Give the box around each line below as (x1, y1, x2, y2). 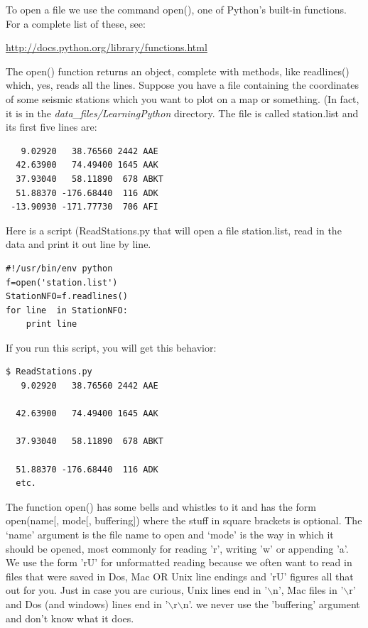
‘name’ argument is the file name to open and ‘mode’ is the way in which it (6, 527, 334, 541)
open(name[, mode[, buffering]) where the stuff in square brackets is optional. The (6, 513, 362, 528)
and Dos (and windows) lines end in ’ (6, 596, 168, 611)
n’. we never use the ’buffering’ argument (183, 596, 360, 611)
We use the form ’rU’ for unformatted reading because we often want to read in (6, 555, 352, 570)
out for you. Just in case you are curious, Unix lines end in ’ (6, 583, 268, 597)
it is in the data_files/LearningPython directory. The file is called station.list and (6, 105, 359, 120)
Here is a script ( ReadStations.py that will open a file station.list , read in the (6, 222, 342, 237)
